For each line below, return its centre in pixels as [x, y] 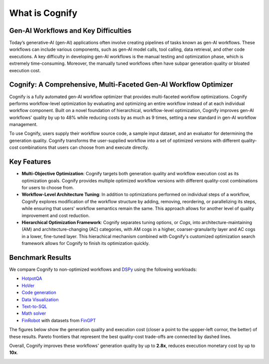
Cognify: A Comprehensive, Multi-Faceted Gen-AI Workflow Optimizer [121, 85]
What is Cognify [43, 13]
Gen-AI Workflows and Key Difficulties [70, 31]
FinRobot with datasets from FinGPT [59, 320]
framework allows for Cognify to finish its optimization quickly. [86, 243]
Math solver [34, 313]
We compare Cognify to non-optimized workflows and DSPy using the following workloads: [103, 269]
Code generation [39, 293]
